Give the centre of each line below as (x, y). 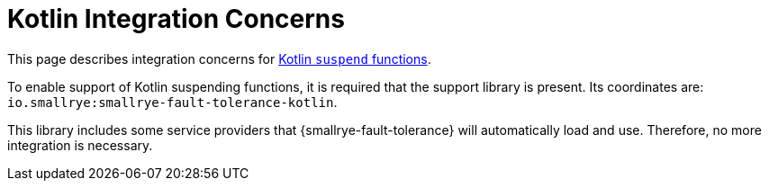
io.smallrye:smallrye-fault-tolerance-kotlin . (172, 102)
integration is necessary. (80, 145)
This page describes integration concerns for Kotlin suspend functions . (219, 58)
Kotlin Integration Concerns (176, 19)
